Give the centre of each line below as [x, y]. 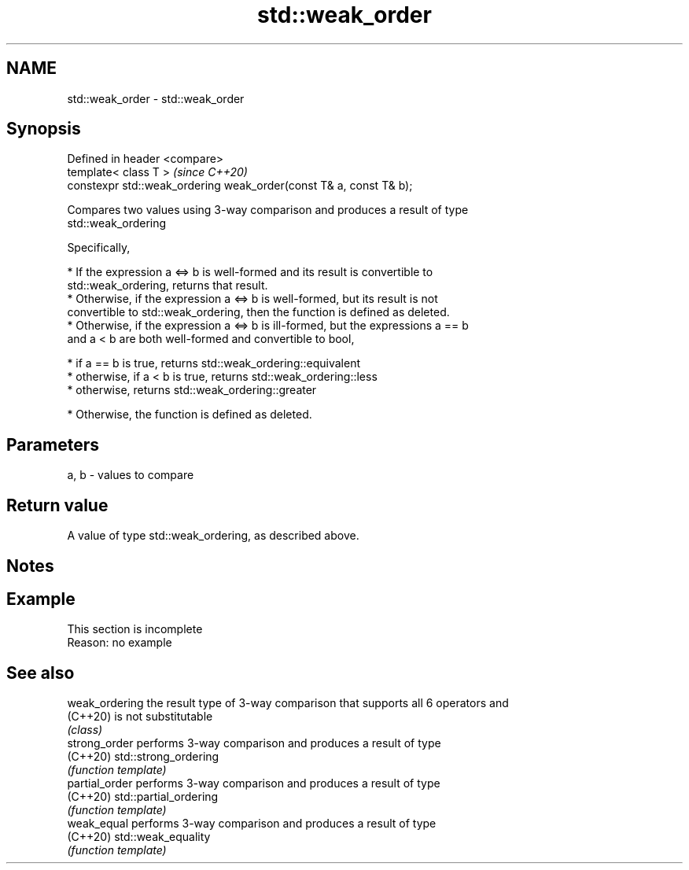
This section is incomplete [135, 629]
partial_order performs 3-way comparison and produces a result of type [254, 783]
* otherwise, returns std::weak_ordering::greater [192, 390]
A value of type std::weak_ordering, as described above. [213, 536]
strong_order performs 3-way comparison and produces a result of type [254, 743]
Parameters [53, 444]
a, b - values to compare [131, 475]
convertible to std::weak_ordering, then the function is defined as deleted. [258, 312]
